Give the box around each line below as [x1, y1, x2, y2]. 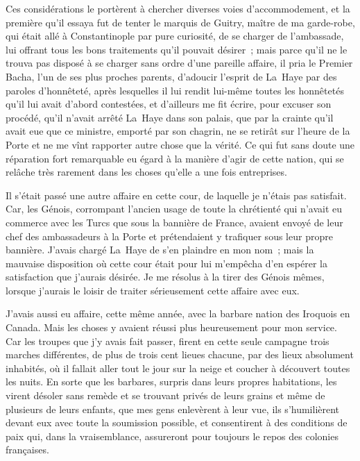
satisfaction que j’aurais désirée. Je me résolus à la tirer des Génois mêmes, [6, 269, 325, 284]
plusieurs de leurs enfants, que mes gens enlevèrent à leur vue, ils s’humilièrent [6, 401, 340, 416]
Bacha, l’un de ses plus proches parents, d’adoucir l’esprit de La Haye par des [6, 69, 337, 83]
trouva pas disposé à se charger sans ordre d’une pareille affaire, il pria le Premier [6, 56, 353, 70]
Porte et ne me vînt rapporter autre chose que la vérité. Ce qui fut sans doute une [6, 137, 355, 151]
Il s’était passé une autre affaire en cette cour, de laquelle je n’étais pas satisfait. [6, 187, 347, 202]
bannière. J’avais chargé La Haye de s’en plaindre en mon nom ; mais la [6, 242, 314, 257]
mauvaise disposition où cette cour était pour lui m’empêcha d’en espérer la [6, 255, 328, 270]
